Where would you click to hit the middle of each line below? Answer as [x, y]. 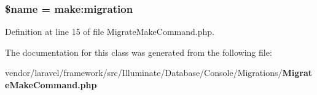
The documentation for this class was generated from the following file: [139, 52]
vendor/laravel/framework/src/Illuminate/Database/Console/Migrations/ [144, 73]
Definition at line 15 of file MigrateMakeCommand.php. [110, 32]
